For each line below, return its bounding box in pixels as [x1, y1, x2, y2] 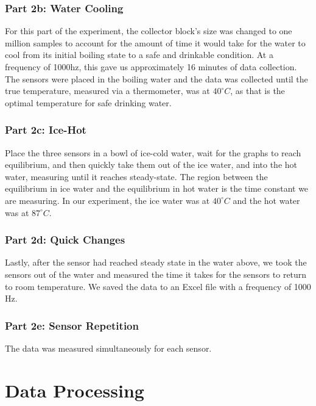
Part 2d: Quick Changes [5, 232, 125, 247]
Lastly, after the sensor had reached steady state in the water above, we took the [5, 256, 307, 269]
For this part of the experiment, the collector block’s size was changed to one [5, 24, 292, 37]
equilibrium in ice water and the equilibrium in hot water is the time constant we [5, 182, 309, 195]
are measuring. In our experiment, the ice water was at [5, 194, 210, 206]
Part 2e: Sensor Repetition [5, 317, 139, 333]
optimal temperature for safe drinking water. [5, 96, 172, 109]
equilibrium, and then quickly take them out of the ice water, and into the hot [5, 158, 297, 171]
